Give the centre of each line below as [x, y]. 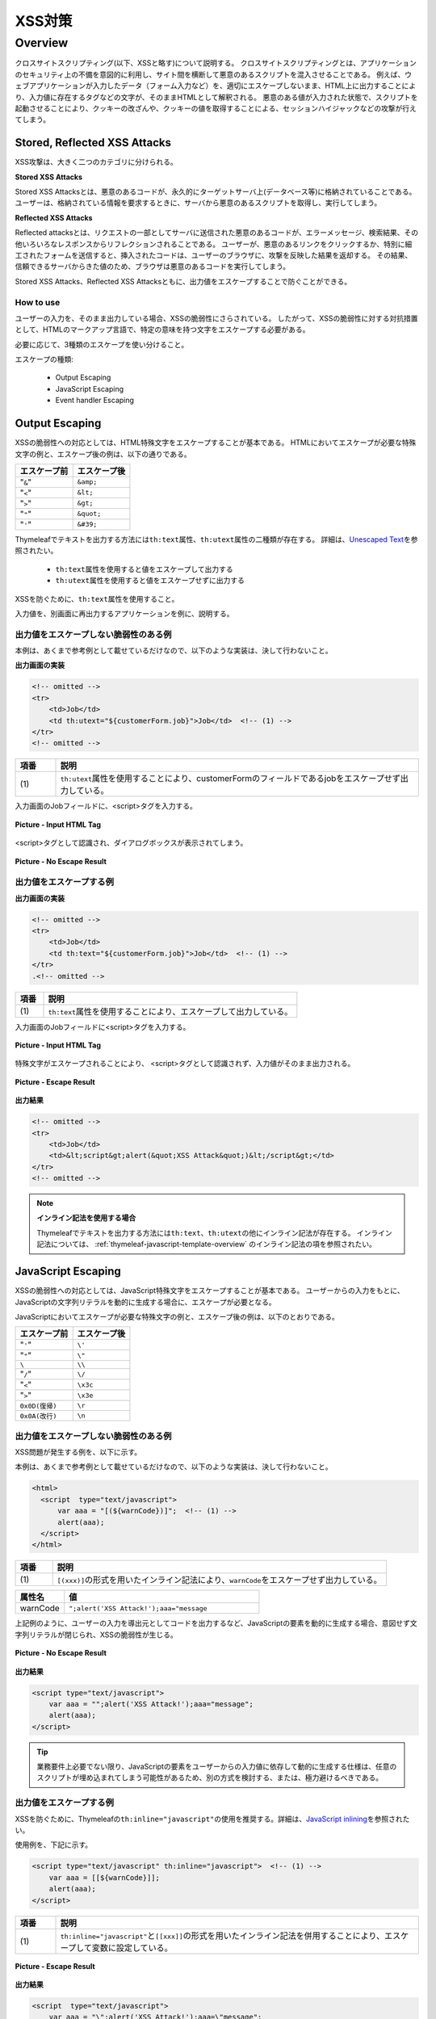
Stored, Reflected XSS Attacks [93, 143]
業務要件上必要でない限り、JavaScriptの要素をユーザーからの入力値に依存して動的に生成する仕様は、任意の [217, 1767]
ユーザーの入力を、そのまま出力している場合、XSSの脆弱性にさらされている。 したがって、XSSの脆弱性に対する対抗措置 [216, 318]
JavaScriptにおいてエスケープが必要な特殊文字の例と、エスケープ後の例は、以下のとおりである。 [177, 1316]
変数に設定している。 [132, 1948]
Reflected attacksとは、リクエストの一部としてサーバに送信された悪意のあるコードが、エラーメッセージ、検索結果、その [217, 233]
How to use [38, 302]
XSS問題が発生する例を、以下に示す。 [78, 1452]
